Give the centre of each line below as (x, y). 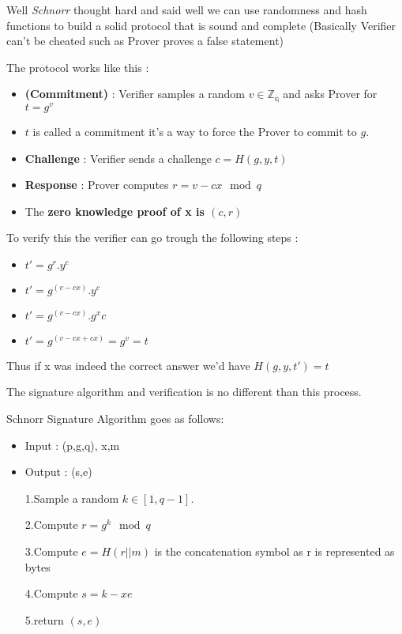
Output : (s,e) (58, 472)
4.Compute (51, 593)
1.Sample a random (72, 498)
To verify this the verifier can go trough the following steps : (152, 238)
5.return (44, 619)
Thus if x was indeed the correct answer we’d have (128, 365)
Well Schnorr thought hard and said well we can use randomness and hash (187, 9)
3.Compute (51, 551)
